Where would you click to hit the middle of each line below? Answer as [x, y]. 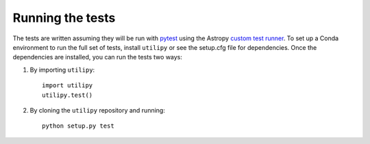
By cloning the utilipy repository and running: [98, 110]
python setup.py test [78, 126]
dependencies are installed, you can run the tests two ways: [98, 57]
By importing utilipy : [62, 70]
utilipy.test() [67, 95]
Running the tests [64, 18]
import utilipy [67, 86]
